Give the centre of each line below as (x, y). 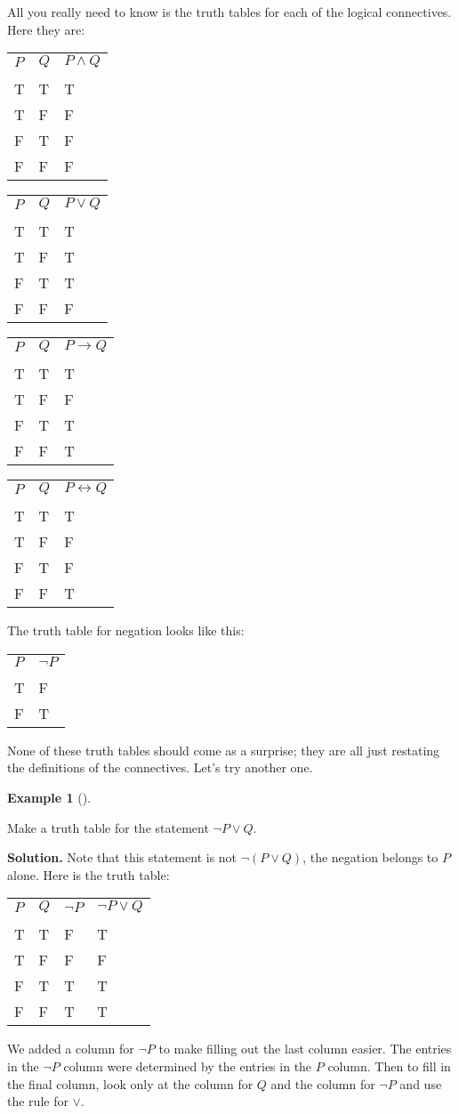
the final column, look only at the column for (130, 1083)
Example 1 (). (49, 797)
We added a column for (71, 1049)
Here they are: (46, 29)
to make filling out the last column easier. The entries (305, 1049)
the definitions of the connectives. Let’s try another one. (160, 767)
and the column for (323, 1083)
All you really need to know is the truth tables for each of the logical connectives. (229, 12)
